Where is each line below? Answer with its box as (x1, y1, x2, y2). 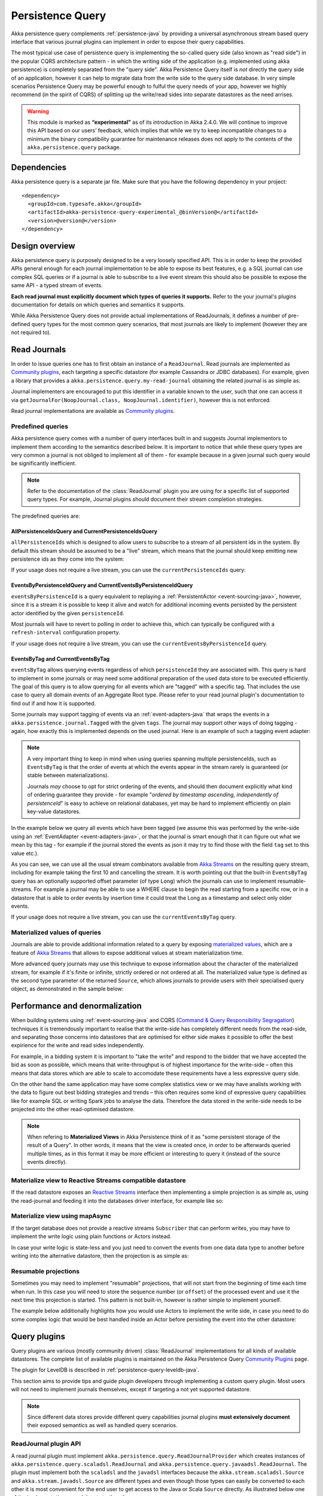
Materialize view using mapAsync (11, 1212, 112, 1220)
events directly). (27, 1159, 67, 1166)
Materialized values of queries (11, 928, 102, 936)
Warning (27, 108, 49, 115)
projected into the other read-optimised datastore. (11, 1106, 135, 1113)
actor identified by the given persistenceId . (11, 609, 125, 616)
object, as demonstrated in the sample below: (11, 985, 124, 993)
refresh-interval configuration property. (11, 629, 120, 636)
